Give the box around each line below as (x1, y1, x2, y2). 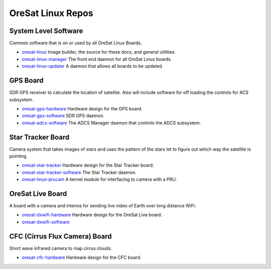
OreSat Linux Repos (9, 8, 93, 19)
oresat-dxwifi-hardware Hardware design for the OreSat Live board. (22, 212, 163, 218)
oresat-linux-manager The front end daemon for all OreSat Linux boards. (22, 56, 172, 62)
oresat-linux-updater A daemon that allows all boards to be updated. (22, 63, 164, 69)
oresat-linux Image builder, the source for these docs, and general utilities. (22, 49, 176, 55)
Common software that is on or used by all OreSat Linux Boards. (9, 40, 142, 46)
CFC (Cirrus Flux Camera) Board (9, 232, 112, 240)
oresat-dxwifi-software (22, 219, 70, 225)
